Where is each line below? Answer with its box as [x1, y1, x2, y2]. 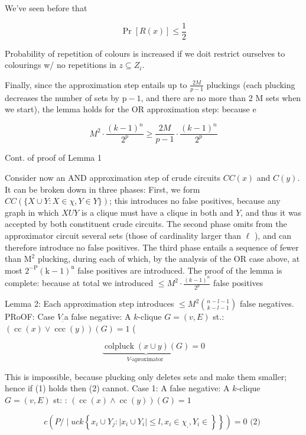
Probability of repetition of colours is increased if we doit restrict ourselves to [5, 47, 285, 59]
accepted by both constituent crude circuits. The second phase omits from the [5, 218, 287, 230]
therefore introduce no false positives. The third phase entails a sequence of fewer [5, 241, 299, 253]
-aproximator [130, 356, 164, 363]
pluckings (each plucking [206, 78, 295, 90]
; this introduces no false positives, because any [109, 194, 281, 207]
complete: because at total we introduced [5, 277, 154, 289]
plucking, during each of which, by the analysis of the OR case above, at [37, 252, 300, 265]
